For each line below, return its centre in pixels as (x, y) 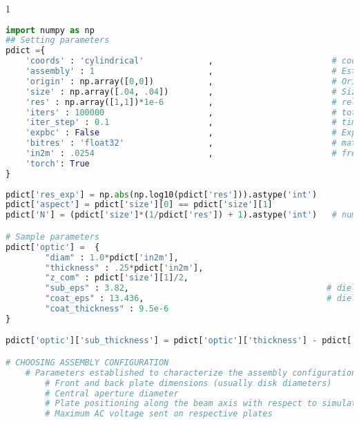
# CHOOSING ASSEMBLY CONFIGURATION (87, 362)
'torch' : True (57, 163)
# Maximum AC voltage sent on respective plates (159, 414)
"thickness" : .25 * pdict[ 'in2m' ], (124, 268)
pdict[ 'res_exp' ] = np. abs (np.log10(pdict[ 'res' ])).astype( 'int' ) (162, 194)
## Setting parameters (58, 40)
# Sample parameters (53, 237)
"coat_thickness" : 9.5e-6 (107, 309)
